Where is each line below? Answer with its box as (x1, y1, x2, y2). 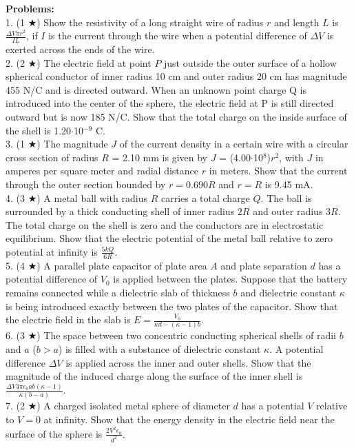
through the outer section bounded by (6, 176, 166, 191)
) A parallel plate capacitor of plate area (37, 258, 207, 272)
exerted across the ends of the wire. (6, 42, 155, 57)
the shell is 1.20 (6, 123, 72, 137)
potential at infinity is (6, 244, 98, 258)
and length (273, 14, 320, 29)
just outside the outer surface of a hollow (164, 55, 337, 70)
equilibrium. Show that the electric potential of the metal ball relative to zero (6, 231, 333, 245)
